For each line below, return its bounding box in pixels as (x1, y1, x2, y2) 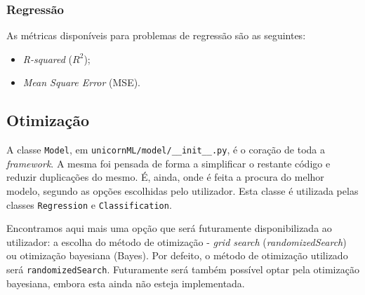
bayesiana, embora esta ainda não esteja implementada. (6, 275, 245, 290)
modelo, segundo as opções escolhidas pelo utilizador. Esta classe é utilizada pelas (6, 184, 359, 198)
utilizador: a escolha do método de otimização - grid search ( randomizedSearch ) (6, 234, 347, 249)
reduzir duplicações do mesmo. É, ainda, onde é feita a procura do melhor (6, 170, 324, 184)
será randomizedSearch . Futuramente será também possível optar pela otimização (6, 262, 359, 277)
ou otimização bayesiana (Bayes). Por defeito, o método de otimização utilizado (6, 248, 348, 263)
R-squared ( (22, 51, 73, 66)
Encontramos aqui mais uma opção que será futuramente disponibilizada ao (6, 221, 332, 235)
